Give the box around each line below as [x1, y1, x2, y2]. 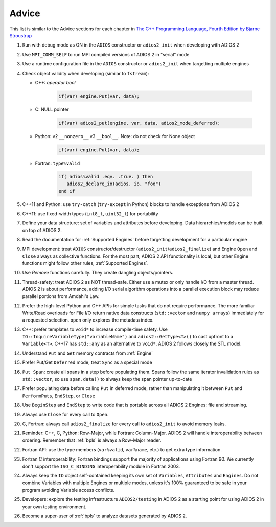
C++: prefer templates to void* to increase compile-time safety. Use [22, 326, 168, 332]
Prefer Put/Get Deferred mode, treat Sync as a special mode [22, 359, 153, 365]
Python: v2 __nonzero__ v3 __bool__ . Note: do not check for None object [35, 133, 195, 139]
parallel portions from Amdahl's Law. [22, 293, 100, 299]
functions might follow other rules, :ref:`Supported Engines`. [22, 260, 149, 266]
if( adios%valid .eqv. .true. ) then [58, 174, 153, 179]
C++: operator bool [35, 79, 76, 85]
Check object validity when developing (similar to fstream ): [22, 70, 149, 76]
